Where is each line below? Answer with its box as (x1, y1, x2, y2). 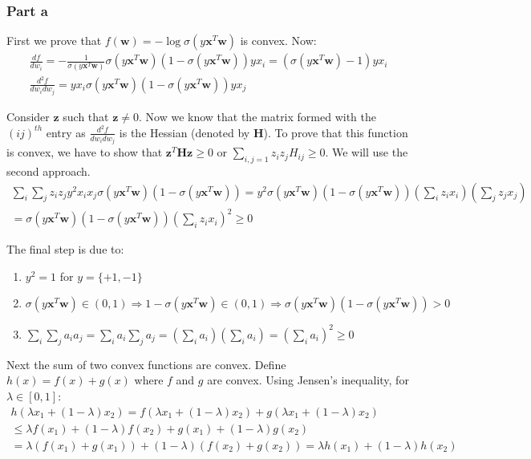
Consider (6, 108, 50, 125)
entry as (46, 124, 86, 140)
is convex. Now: (240, 32, 317, 49)
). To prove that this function (263, 124, 408, 140)
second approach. (6, 163, 91, 180)
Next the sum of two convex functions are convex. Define (6, 355, 286, 372)
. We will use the (325, 144, 408, 160)
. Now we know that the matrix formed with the (139, 108, 377, 125)
